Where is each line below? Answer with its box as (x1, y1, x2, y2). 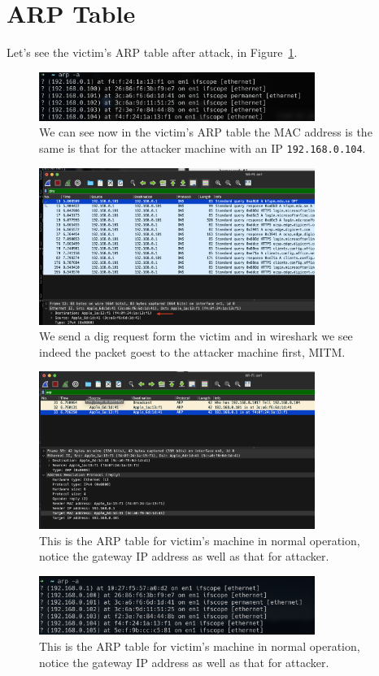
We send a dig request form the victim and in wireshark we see (39, 327, 353, 344)
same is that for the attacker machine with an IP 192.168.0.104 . (39, 139, 366, 156)
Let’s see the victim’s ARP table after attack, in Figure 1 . (7, 44, 298, 61)
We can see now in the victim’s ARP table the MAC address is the (39, 123, 372, 141)
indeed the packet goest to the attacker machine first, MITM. (39, 343, 346, 360)
